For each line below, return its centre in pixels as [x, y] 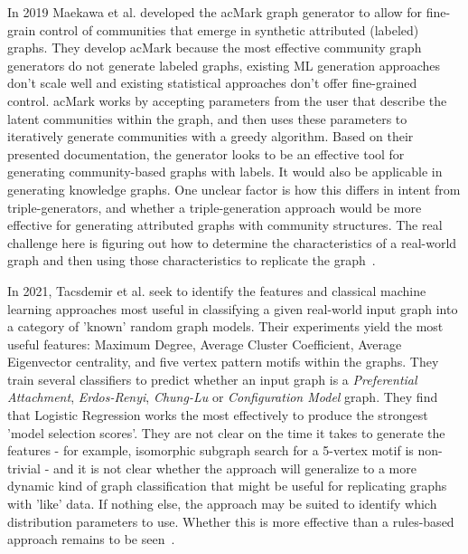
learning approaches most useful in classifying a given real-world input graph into [233, 308]
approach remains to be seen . [91, 539]
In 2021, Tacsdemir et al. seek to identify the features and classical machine [217, 290]
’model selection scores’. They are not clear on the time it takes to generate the [226, 432]
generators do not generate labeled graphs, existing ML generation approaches [224, 65]
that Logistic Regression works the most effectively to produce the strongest [218, 415]
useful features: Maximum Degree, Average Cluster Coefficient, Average [205, 344]
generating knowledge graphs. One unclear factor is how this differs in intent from [234, 189]
